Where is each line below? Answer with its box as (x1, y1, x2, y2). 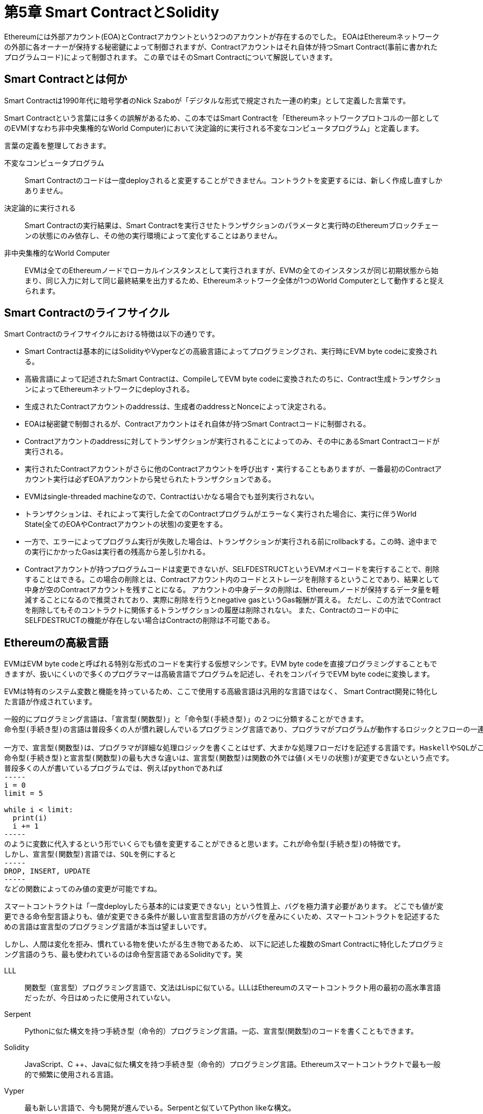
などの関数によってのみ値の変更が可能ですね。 (4, 885, 161, 894)
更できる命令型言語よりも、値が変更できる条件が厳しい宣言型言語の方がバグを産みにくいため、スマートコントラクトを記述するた (4, 912, 441, 921)
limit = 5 (4, 789, 43, 798)
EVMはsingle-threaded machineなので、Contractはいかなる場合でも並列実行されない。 (25, 492, 319, 501)
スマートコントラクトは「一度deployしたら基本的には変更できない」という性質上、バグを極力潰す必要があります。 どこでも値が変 (4, 902, 444, 911)
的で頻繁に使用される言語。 (25, 1070, 118, 1079)
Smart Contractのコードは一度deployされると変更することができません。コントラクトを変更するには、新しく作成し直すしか (25, 175, 443, 185)
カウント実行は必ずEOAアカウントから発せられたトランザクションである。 (25, 475, 276, 484)
